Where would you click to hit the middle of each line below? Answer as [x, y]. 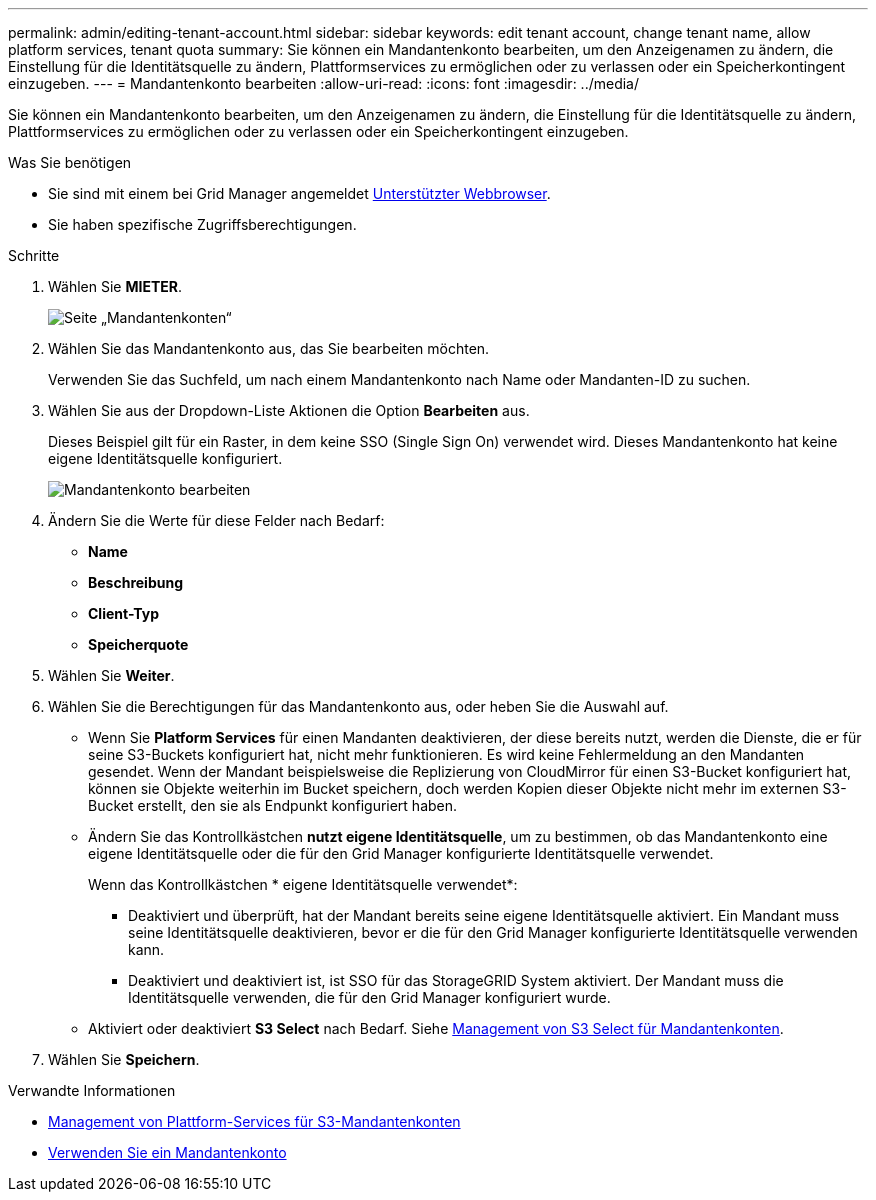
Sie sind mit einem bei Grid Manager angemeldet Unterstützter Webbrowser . [299, 193]
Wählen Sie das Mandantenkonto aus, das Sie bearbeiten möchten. [269, 348]
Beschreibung [135, 582]
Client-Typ [124, 613]
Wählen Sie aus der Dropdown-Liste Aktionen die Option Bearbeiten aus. [289, 410]
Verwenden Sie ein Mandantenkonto [167, 1152]
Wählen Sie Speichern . [124, 1059]
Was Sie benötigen [70, 162]
